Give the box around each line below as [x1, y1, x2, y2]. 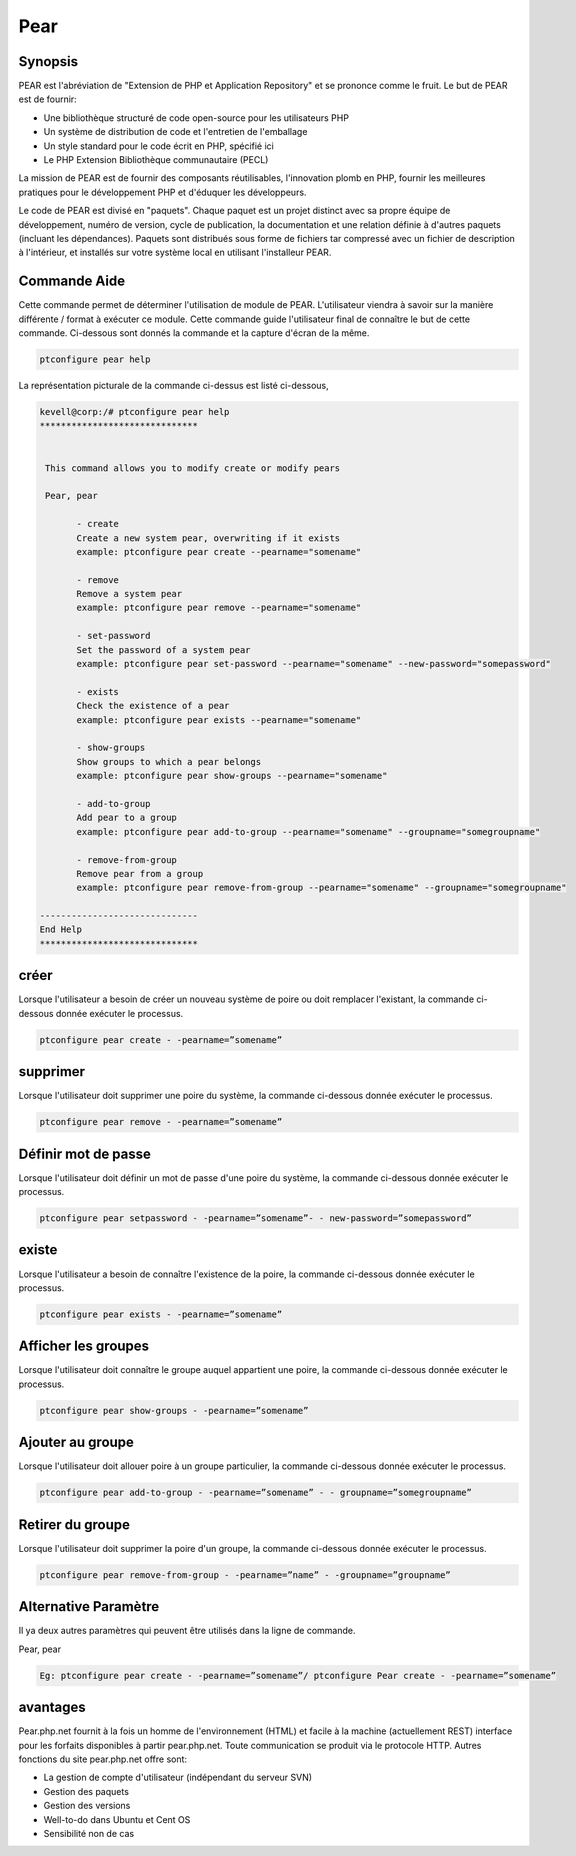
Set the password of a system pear [76, 644, 251, 655]
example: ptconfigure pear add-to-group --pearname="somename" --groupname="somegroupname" [76, 826, 541, 837]
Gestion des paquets [43, 1785, 130, 1797]
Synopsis [18, 53, 79, 70]
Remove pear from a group [76, 868, 204, 879]
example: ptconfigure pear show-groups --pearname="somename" [76, 770, 388, 782]
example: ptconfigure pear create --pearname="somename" [76, 546, 362, 557]
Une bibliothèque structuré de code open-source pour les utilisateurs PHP [43, 111, 350, 124]
